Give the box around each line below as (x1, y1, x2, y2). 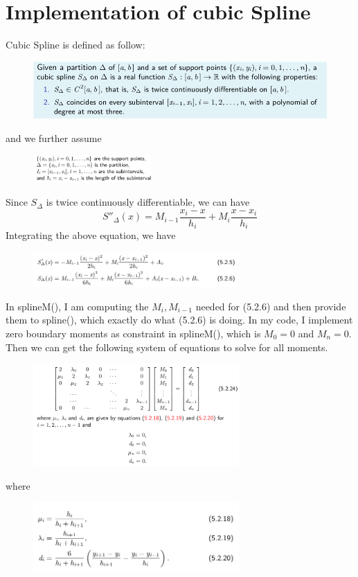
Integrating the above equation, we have (6, 228, 176, 242)
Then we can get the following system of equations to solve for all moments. (6, 339, 328, 354)
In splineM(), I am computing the (6, 299, 149, 313)
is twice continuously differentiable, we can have (46, 195, 250, 209)
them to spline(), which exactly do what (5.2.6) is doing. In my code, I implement (6, 312, 353, 327)
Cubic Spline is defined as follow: (6, 37, 145, 52)
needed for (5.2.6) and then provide (195, 299, 346, 313)
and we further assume (6, 130, 102, 145)
